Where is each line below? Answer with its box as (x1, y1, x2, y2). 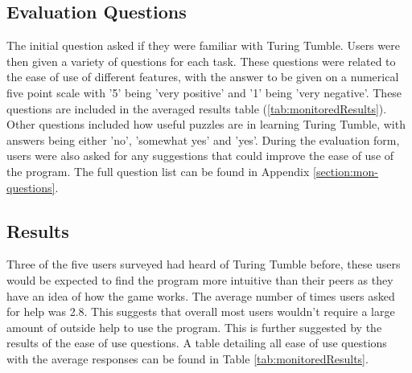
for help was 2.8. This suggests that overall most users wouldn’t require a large (6, 303, 395, 320)
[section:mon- (313, 162, 378, 179)
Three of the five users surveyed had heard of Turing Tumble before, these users (6, 256, 401, 273)
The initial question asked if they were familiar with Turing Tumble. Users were (6, 37, 400, 54)
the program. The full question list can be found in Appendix (6, 162, 310, 179)
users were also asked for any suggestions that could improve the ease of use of (6, 147, 394, 164)
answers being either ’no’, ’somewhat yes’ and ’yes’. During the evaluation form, (6, 131, 400, 148)
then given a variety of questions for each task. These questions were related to (6, 52, 396, 69)
